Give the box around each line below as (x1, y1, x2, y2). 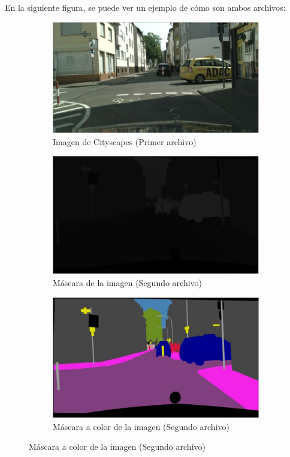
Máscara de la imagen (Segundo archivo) (53, 276, 203, 288)
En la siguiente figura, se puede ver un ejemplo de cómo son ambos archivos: (5, 1, 286, 13)
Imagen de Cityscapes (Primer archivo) (53, 135, 197, 148)
